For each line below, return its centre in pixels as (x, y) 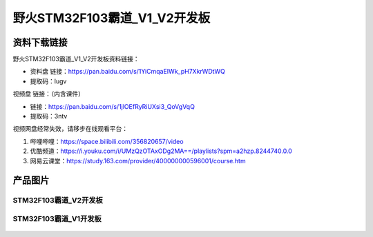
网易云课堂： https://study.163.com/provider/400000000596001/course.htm (138, 161)
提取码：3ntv (49, 116)
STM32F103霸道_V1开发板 (57, 218)
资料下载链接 (40, 42)
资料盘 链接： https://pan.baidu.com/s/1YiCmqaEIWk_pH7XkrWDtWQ (128, 72)
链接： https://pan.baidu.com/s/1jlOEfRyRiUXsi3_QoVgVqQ (112, 106)
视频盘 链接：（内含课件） (48, 94)
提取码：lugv (48, 81)
